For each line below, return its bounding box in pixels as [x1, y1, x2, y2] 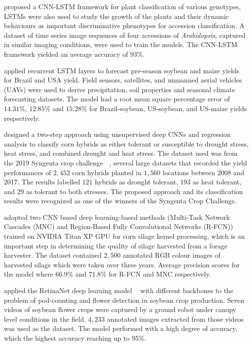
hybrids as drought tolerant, [95, 177, 178, 187]
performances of [4, 167, 51, 177]
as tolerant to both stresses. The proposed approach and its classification [26, 186, 243, 196]
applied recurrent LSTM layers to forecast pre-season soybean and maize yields [4, 65, 239, 75]
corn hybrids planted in [72, 167, 142, 177]
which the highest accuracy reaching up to [4, 333, 130, 343]
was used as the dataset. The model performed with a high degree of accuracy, [4, 323, 237, 333]
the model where [4, 269, 53, 279]
